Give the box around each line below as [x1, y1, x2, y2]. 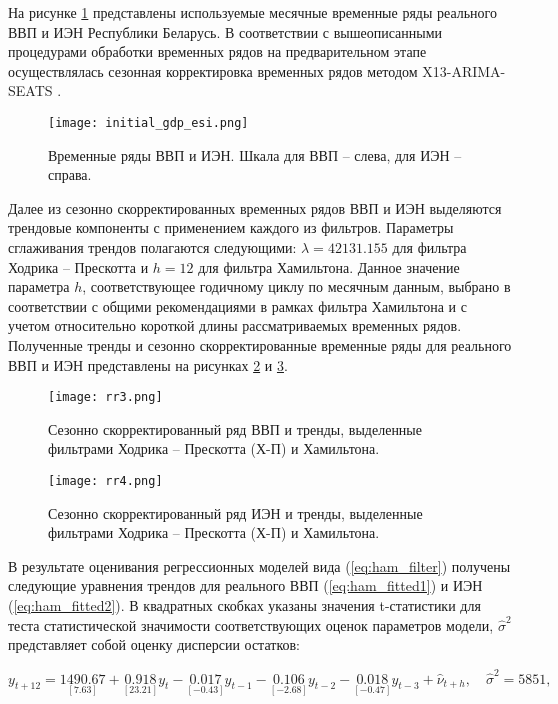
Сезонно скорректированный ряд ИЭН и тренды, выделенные [48, 502, 423, 523]
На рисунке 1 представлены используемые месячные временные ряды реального [8, 2, 498, 22]
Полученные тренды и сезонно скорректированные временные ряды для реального [8, 334, 512, 355]
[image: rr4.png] [48, 474, 163, 488]
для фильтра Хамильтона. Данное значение [198, 256, 460, 277]
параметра [8, 276, 70, 297]
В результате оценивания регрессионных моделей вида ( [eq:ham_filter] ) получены [8, 555, 511, 576]
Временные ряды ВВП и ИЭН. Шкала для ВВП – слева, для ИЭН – [48, 144, 462, 165]
